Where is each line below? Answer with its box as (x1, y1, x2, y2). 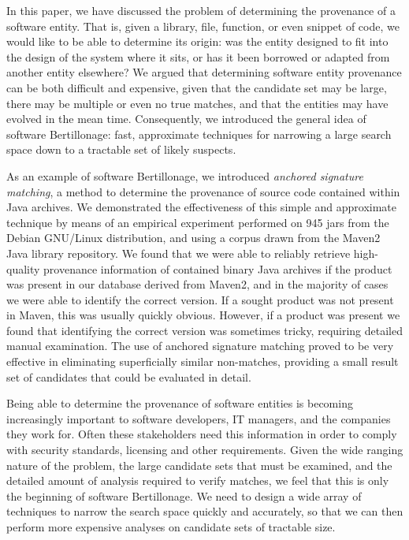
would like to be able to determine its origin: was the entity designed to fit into (6, 33, 389, 50)
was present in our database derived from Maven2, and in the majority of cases (6, 276, 389, 292)
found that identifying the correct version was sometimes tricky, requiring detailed (6, 322, 403, 338)
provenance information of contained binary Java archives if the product (43, 260, 392, 277)
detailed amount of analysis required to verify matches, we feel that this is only (6, 472, 389, 489)
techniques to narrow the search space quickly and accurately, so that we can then (6, 503, 403, 520)
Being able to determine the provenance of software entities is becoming (6, 395, 353, 412)
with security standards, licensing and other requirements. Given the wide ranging (6, 441, 403, 458)
